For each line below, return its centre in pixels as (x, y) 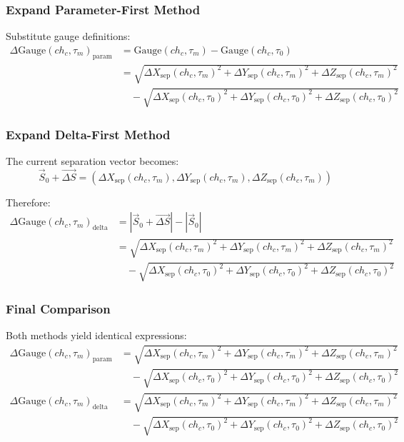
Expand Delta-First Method (88, 134)
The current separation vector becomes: (92, 161)
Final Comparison (58, 308)
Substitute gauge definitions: (68, 36)
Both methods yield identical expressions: (96, 335)
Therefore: (28, 202)
